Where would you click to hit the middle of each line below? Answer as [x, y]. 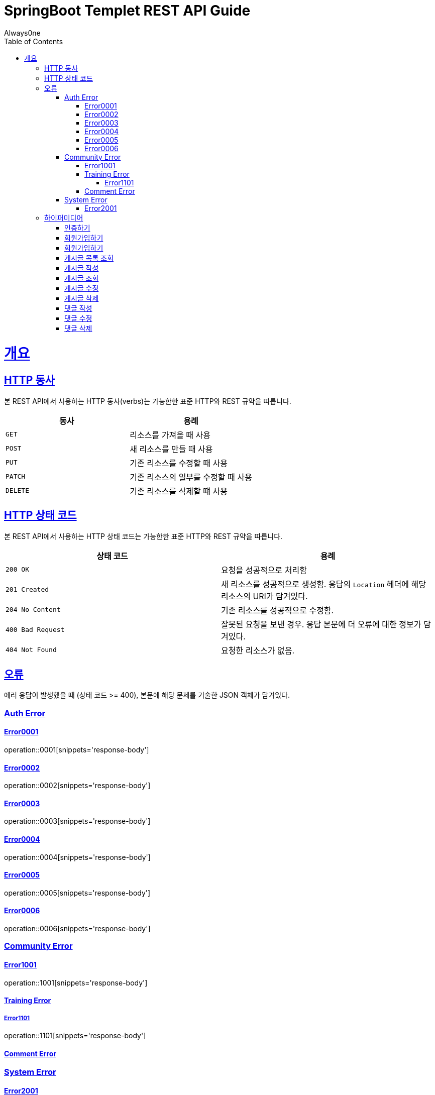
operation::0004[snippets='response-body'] [77, 857]
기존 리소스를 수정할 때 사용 [179, 463]
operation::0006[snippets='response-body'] [77, 929]
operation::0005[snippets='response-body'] [77, 893]
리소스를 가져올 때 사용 [170, 435]
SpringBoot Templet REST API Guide [127, 11]
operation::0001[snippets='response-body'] [77, 749]
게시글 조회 [82, 278]
